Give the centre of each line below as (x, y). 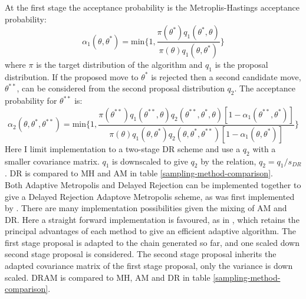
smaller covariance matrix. (52, 161)
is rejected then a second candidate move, (226, 76)
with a (264, 148)
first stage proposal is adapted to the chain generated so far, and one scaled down (152, 242)
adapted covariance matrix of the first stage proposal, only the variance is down (149, 266)
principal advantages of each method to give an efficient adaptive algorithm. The (151, 231)
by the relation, (228, 161)
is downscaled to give (150, 161)
